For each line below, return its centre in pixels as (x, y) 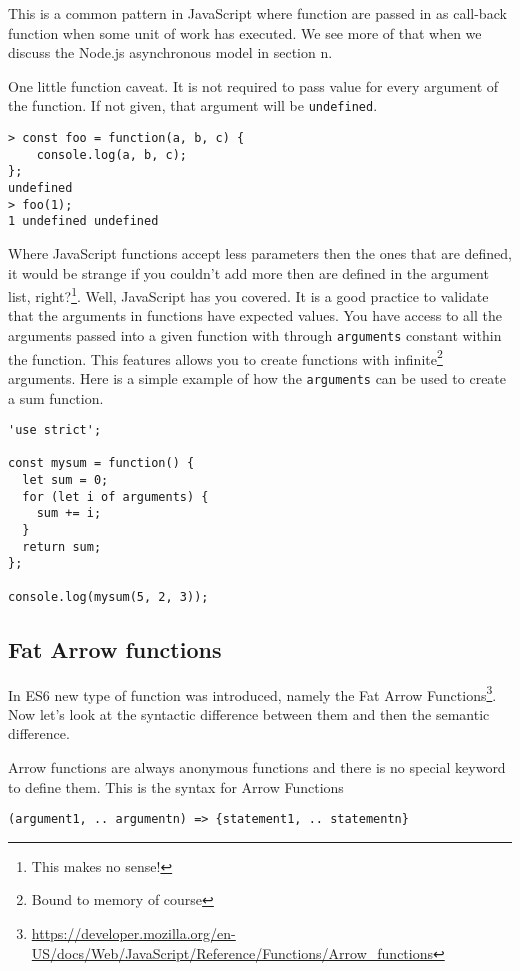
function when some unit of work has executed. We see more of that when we (245, 32)
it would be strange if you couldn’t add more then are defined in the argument (248, 272)
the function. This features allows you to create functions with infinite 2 (225, 357)
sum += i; (69, 513)
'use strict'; (55, 430)
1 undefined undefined (83, 221)
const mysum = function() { (101, 463)
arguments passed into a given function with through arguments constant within (255, 335)
